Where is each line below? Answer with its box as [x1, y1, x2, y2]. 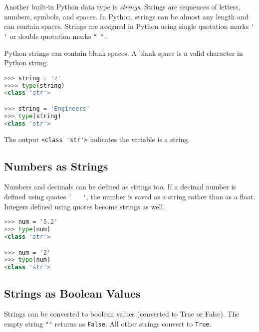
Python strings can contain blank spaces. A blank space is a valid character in [4, 47, 243, 58]
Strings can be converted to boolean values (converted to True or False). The [4, 309, 240, 319]
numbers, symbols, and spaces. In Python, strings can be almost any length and [4, 11, 249, 21]
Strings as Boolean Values [4, 285, 141, 301]
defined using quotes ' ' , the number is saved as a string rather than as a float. [4, 191, 256, 202]
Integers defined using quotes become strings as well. [4, 201, 165, 211]
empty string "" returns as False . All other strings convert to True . [4, 319, 212, 329]
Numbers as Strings [4, 158, 108, 173]
